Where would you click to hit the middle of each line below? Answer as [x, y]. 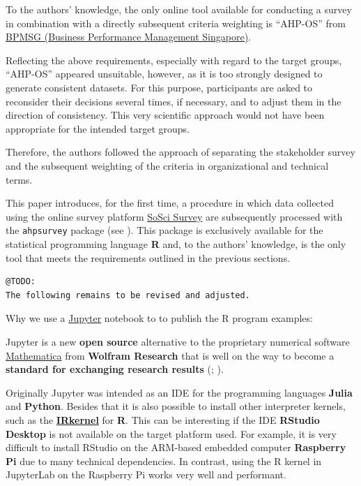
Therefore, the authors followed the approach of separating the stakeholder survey [180, 152]
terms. [19, 179]
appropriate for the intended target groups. [98, 128]
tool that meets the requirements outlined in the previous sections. [148, 257]
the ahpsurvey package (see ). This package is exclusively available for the [164, 230]
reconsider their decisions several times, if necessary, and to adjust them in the [174, 101]
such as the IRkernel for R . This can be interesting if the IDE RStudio [163, 419]
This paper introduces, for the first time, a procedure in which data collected [170, 203]
